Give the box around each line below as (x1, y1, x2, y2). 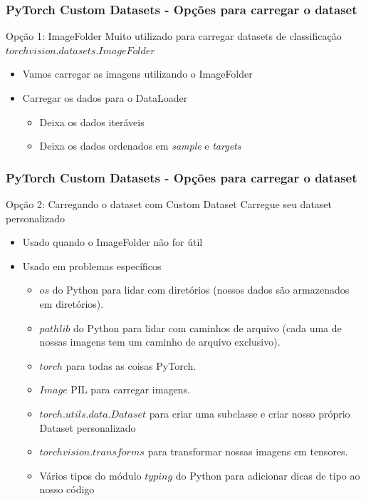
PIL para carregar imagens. (70, 382, 190, 397)
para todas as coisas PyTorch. (66, 358, 197, 373)
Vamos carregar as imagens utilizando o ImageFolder (22, 66, 253, 81)
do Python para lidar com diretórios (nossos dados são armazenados (52, 282, 350, 297)
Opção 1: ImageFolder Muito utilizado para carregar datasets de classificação (6, 29, 342, 43)
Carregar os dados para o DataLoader (22, 91, 188, 105)
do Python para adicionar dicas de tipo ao (175, 468, 360, 482)
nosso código (39, 482, 95, 497)
